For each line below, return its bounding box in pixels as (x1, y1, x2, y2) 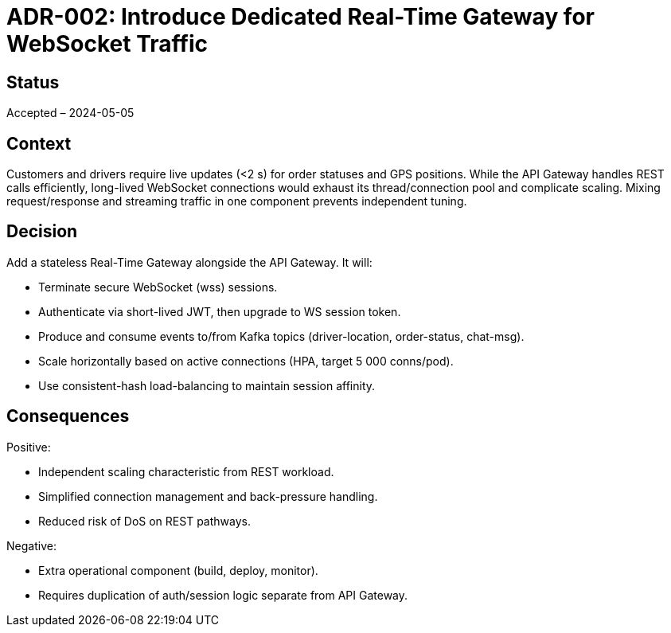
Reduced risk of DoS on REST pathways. (38, 514, 251, 528)
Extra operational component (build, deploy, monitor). (38, 563, 318, 577)
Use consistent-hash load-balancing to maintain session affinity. (38, 378, 376, 393)
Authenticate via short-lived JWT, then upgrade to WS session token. (38, 304, 401, 318)
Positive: (6, 440, 51, 454)
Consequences (6, 406, 130, 427)
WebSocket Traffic (6, 30, 208, 57)
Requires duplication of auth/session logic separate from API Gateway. (38, 588, 408, 602)
